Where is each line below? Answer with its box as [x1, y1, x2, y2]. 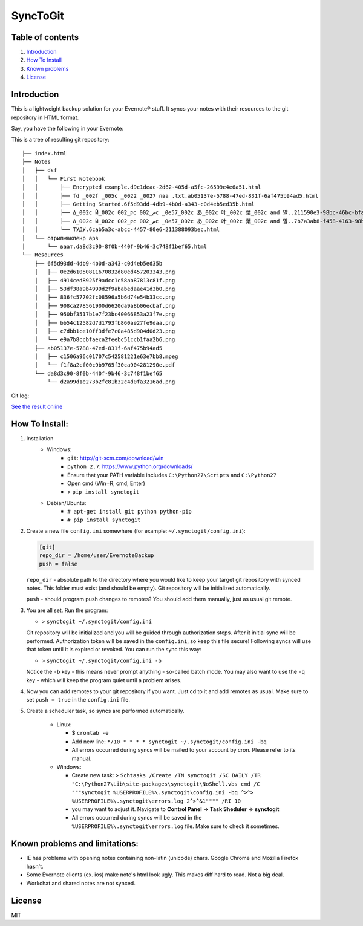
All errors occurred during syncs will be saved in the [71, 814, 202, 821]
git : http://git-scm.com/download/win [67, 454, 164, 461]
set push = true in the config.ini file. [26, 696, 130, 703]
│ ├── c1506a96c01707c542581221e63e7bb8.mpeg [34, 353, 178, 360]
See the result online [11, 403, 63, 411]
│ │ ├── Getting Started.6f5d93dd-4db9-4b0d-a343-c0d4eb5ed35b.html [22, 201, 255, 208]
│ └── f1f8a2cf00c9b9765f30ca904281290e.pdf [34, 362, 175, 368]
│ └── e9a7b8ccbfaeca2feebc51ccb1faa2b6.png [34, 336, 175, 343]
